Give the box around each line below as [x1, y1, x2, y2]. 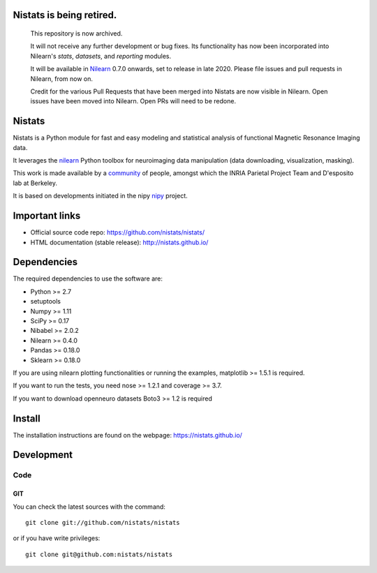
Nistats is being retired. [13, 9, 117, 21]
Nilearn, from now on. [30, 74, 94, 83]
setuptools [30, 297, 61, 306]
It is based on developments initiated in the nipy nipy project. [13, 192, 188, 200]
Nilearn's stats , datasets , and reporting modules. [30, 52, 172, 60]
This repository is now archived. [30, 29, 123, 38]
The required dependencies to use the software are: [13, 274, 163, 283]
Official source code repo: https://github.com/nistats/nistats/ [30, 228, 205, 237]
